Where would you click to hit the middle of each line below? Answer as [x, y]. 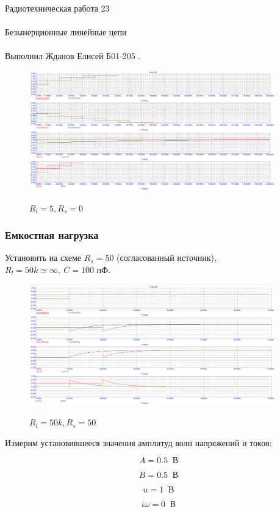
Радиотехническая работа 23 [57, 8]
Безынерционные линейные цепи [66, 32]
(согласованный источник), [167, 258]
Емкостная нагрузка [52, 235]
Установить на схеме [43, 258]
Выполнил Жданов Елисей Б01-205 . [73, 56]
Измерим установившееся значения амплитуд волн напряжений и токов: [138, 442]
